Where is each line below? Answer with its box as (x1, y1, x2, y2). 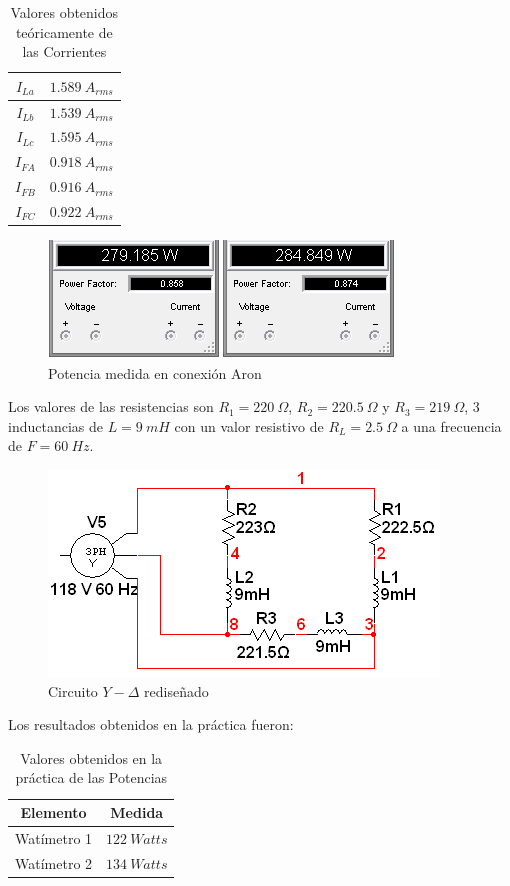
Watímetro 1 (15, 827, 93, 848)
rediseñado (144, 680, 209, 701)
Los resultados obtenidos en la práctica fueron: (8, 714, 294, 735)
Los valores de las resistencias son (8, 396, 214, 417)
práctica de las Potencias (15, 767, 168, 788)
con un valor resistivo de (174, 415, 324, 436)
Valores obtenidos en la (20, 747, 163, 768)
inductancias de (8, 415, 103, 436)
